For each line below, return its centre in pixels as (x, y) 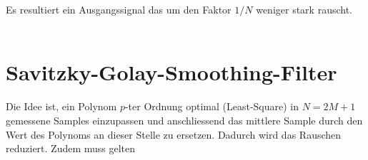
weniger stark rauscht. (304, 9)
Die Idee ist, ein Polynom (61, 106)
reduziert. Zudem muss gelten (71, 148)
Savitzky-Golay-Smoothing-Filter (171, 72)
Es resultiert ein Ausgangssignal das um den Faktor (119, 9)
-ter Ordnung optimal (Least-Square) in (212, 106)
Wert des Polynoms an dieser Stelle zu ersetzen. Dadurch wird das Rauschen (174, 134)
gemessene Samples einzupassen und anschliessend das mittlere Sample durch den (184, 120)
